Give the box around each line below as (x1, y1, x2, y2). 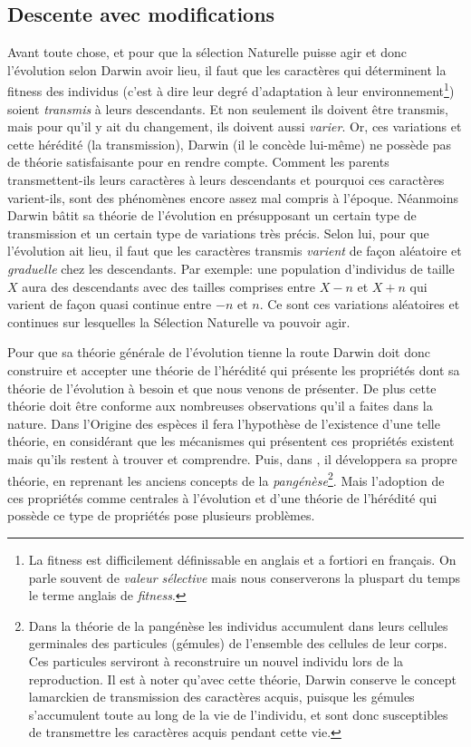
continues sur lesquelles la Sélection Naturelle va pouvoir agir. (7, 312, 351, 331)
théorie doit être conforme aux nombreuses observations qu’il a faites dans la (7, 396, 433, 415)
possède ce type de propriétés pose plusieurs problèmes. (7, 506, 315, 525)
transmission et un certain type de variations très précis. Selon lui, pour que (7, 223, 429, 242)
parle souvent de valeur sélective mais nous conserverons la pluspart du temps (28, 568, 461, 587)
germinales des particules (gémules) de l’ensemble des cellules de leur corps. (28, 634, 447, 653)
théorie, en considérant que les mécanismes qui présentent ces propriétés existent (7, 432, 455, 451)
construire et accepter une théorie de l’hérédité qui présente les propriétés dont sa (7, 360, 460, 379)
